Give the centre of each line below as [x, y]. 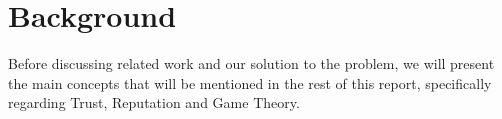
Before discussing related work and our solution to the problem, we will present [251, 63]
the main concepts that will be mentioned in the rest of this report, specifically [250, 82]
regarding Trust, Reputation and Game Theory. [154, 102]
